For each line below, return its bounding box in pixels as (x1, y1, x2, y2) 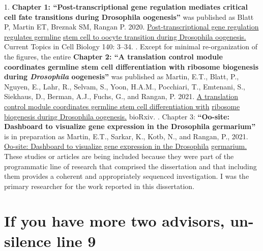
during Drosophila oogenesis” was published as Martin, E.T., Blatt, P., (4, 71, 239, 82)
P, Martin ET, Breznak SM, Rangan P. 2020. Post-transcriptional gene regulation (4, 21, 259, 32)
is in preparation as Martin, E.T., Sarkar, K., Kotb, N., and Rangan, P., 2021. (4, 131, 248, 141)
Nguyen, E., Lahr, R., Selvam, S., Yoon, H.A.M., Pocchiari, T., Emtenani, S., (4, 81, 246, 91)
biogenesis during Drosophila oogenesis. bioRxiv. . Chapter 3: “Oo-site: (4, 111, 229, 121)
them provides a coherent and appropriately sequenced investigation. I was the (4, 171, 249, 181)
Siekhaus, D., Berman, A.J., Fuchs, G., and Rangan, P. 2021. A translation (4, 91, 239, 102)
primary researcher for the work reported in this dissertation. (4, 180, 195, 191)
